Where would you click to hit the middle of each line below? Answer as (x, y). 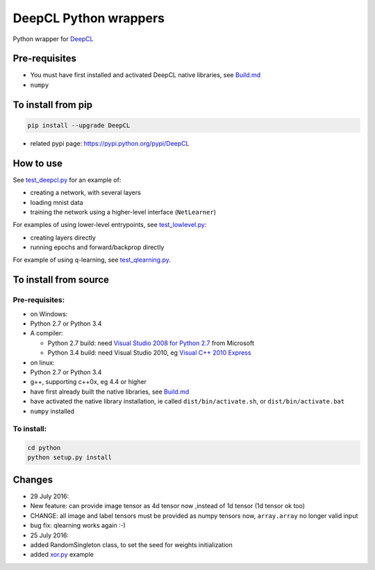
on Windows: (49, 314)
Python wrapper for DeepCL (53, 39)
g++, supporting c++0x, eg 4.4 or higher (89, 382)
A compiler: (47, 333)
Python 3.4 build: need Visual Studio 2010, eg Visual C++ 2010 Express (149, 353)
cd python (44, 448)
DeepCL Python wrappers (89, 18)
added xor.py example (62, 555)
